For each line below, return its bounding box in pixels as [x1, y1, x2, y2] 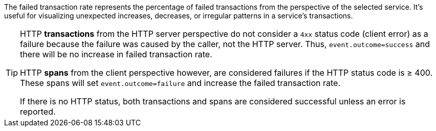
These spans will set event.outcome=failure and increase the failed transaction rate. [20, 78, 340, 88]
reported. [20, 106, 56, 117]
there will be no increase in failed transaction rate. [20, 49, 212, 59]
